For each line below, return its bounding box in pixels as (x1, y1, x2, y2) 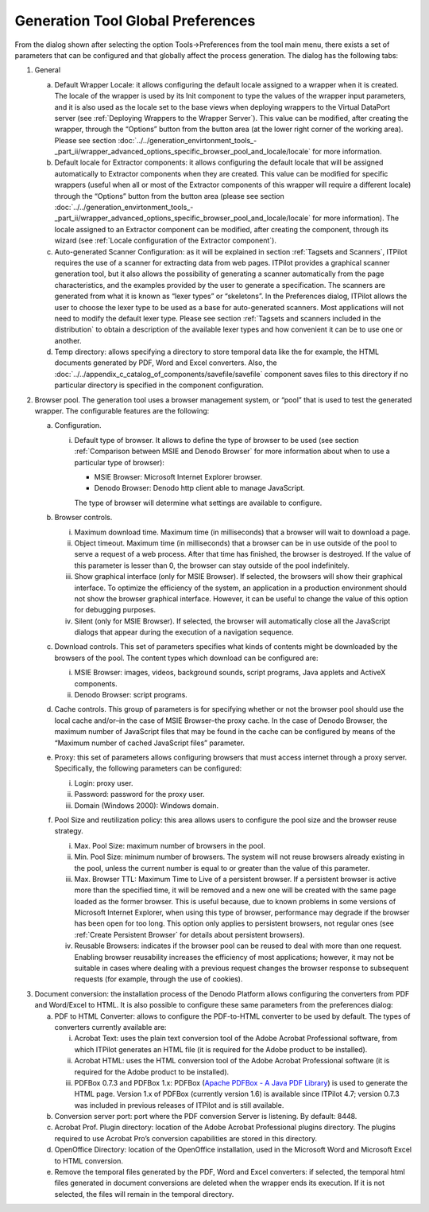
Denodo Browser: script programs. (74, 690, 188, 700)
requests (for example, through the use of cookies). (74, 974, 243, 984)
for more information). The (312, 213, 400, 223)
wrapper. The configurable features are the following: (34, 406, 210, 416)
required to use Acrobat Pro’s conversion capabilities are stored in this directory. (54, 1133, 318, 1143)
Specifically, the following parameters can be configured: (54, 763, 242, 773)
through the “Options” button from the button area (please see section (54, 191, 285, 200)
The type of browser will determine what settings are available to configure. (74, 498, 323, 507)
